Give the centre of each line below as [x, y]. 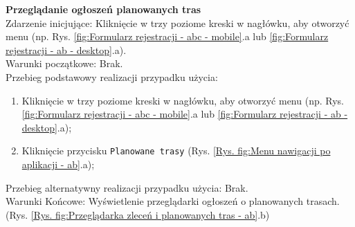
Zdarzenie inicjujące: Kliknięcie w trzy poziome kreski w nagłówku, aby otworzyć [177, 22]
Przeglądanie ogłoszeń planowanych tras [103, 9]
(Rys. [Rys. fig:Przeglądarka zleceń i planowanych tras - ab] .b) [138, 214]
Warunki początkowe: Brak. [64, 63]
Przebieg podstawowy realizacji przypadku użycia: [112, 76]
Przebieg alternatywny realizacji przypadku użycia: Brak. [127, 187]
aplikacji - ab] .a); [58, 164]
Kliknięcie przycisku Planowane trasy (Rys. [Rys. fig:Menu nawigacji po [176, 151]
